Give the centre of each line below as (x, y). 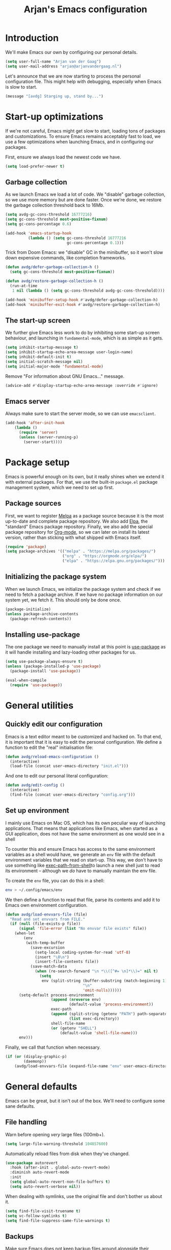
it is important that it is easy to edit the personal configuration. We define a (83, 742)
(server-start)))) (43, 442)
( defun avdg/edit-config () (35, 785)
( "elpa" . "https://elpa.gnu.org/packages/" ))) (113, 561)
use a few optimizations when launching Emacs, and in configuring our (79, 142)
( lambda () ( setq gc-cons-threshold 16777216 (77, 238)
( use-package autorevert (32, 1163)
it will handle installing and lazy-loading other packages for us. (71, 652)
